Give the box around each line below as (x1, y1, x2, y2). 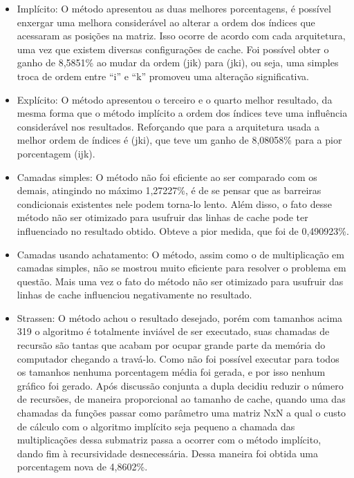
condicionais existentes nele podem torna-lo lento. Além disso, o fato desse (17, 196, 332, 211)
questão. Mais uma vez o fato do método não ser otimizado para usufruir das (17, 274, 344, 288)
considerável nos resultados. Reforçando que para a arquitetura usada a (17, 119, 319, 133)
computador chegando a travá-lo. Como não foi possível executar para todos (17, 351, 339, 365)
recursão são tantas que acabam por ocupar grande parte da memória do (17, 338, 326, 352)
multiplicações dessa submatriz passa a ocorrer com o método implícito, (17, 432, 322, 447)
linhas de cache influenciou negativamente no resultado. (17, 287, 252, 302)
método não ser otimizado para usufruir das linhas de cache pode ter (17, 210, 308, 224)
